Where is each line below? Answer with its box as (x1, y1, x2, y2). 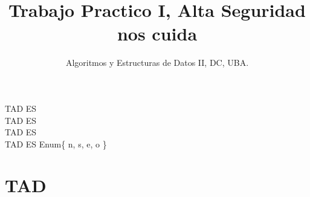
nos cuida (117, 21, 198, 46)
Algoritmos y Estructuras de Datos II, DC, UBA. (65, 56, 249, 69)
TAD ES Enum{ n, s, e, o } (5, 137, 107, 150)
